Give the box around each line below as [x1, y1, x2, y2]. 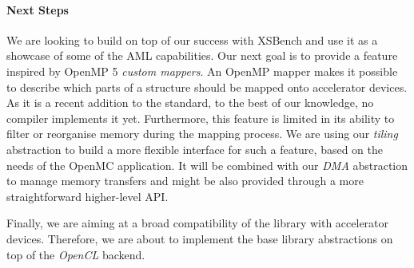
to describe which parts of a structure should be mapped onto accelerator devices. [6, 78, 408, 95]
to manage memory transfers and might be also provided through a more [6, 172, 364, 189]
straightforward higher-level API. [6, 187, 169, 204]
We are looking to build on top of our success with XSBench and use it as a [6, 31, 378, 48]
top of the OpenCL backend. [6, 246, 145, 262]
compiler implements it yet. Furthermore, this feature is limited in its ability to [6, 109, 395, 126]
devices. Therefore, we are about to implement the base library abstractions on [6, 230, 393, 246]
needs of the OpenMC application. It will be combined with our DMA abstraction [6, 156, 408, 173]
